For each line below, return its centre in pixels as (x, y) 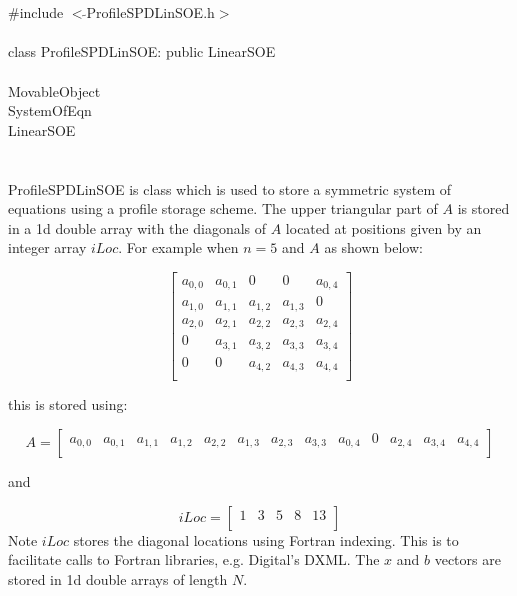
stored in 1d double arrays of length (118, 578)
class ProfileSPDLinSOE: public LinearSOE (142, 51)
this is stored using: (68, 404)
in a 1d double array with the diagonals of (137, 227)
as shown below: (373, 247)
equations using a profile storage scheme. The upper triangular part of (223, 208)
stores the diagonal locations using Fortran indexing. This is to (266, 539)
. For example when (178, 247)
